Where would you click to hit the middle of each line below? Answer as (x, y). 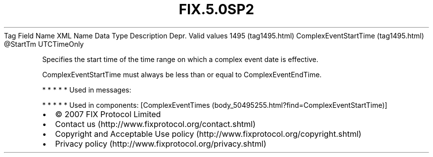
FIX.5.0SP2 (216, 9)
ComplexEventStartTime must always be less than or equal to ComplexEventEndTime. (182, 74)
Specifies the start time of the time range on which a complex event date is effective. (180, 59)
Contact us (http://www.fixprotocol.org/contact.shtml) (155, 124)
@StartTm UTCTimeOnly (44, 44)
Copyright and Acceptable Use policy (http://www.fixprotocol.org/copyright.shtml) (208, 134)
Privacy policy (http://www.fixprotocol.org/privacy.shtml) (161, 143)
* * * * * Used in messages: (87, 90)
